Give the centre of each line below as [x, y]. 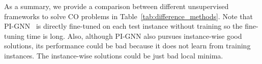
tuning [14, 36]
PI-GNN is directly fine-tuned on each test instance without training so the [123, 26]
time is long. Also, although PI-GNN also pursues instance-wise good [134, 36]
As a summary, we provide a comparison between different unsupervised [117, 6]
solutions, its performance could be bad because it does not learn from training [127, 46]
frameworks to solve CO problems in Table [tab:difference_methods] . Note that [128, 16]
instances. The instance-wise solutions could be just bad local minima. [114, 55]
